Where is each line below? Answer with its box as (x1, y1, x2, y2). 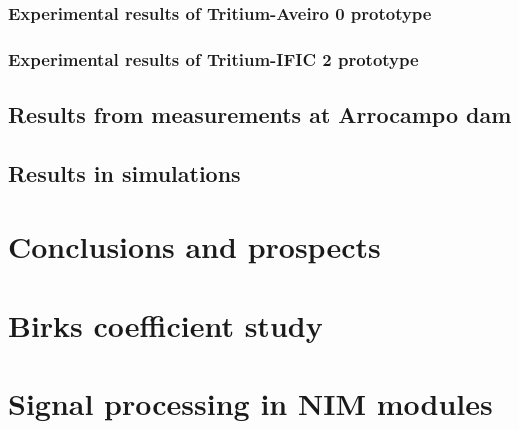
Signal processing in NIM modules (8, 383, 493, 424)
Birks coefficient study (8, 304, 323, 345)
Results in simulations (8, 157, 241, 188)
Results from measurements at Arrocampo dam (8, 99, 512, 130)
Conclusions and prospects (8, 226, 381, 267)
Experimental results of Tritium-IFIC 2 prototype (8, 46, 419, 71)
